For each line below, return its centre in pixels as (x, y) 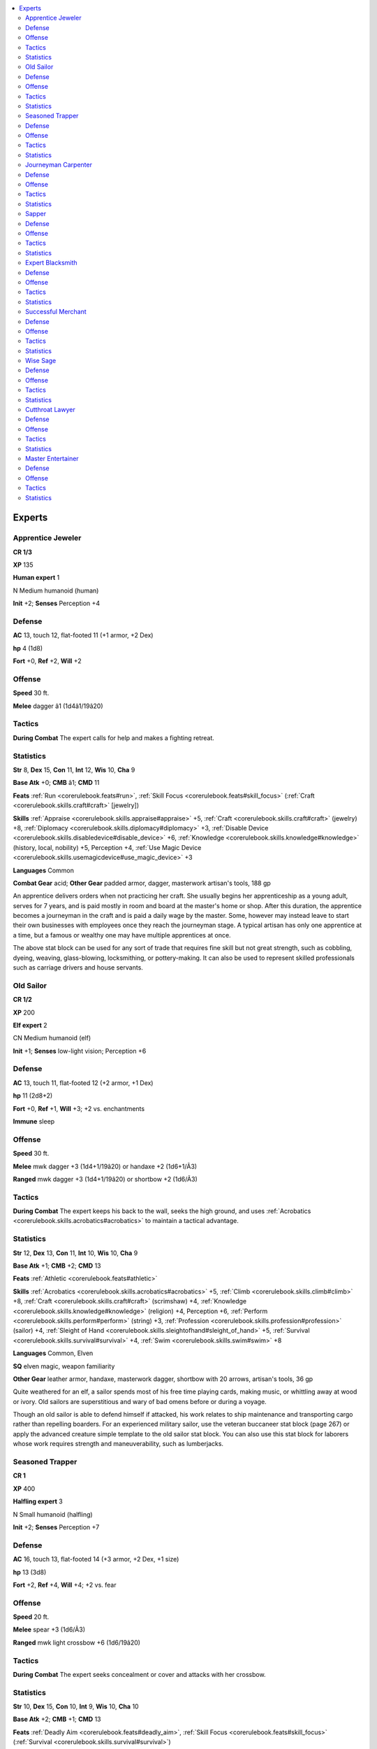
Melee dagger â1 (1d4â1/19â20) (58, 706)
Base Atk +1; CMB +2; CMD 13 (57, 1266)
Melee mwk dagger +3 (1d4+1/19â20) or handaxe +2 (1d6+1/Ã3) (105, 1166)
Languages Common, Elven (53, 1353)
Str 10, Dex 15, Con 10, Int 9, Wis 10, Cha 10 (76, 1706)
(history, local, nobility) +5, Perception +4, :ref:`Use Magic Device (107, 847)
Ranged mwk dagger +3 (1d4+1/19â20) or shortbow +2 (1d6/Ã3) (105, 1179)
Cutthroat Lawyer (51, 410)
